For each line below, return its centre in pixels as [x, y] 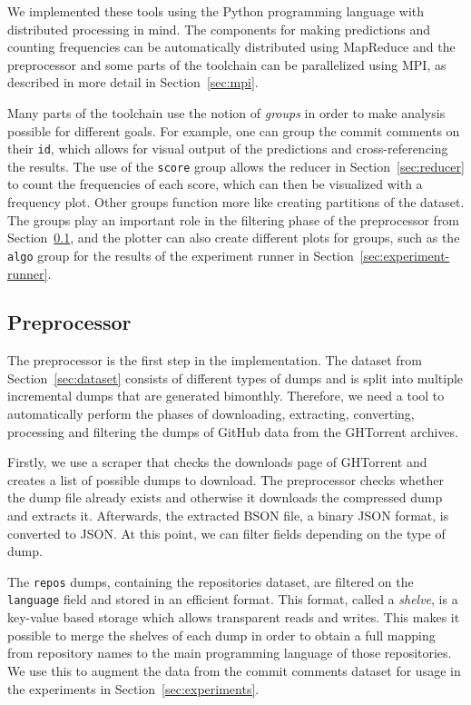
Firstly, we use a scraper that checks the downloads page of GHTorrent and [217, 462]
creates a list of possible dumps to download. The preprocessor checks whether [226, 479]
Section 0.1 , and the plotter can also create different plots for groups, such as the [234, 238]
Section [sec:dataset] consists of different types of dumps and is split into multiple [235, 377]
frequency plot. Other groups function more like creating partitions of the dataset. [236, 202]
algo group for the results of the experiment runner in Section [181, 255]
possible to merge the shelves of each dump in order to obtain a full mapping [221, 635]
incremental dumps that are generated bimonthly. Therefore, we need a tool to [226, 396]
